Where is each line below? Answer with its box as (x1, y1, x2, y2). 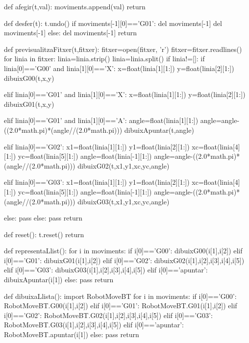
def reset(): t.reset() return (4, 229, 84, 239)
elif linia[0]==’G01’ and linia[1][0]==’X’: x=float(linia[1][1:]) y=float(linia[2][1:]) (4, 89, 246, 99)
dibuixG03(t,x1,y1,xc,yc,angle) (77, 196, 170, 206)
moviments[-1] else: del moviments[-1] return (4, 27, 137, 38)
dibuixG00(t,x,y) (4, 73, 54, 83)
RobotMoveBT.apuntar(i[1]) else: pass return (4, 329, 139, 340)
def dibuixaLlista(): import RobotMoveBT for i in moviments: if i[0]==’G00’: (4, 291, 237, 301)
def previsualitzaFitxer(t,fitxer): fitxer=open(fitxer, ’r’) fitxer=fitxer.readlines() (4, 44, 242, 54)
